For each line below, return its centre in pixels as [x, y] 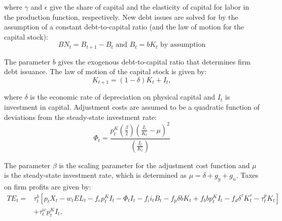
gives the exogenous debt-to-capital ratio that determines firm [154, 61]
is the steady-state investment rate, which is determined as [95, 175]
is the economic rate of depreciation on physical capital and [122, 97]
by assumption [183, 45]
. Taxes [247, 175]
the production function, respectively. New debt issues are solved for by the [121, 17]
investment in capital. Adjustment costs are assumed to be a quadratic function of [132, 107]
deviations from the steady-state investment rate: [80, 117]
